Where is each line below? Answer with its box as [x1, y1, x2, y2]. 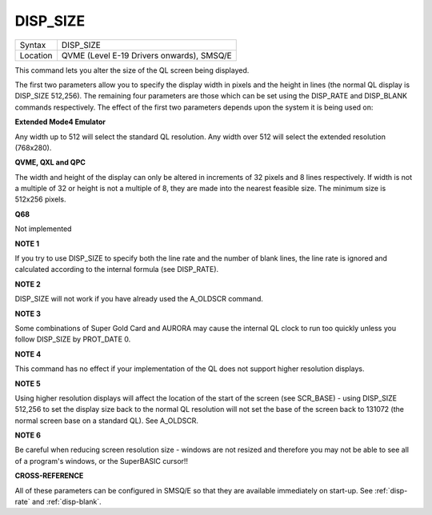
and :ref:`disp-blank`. [32, 497, 102, 507]
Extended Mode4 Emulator [14, 117, 106, 127]
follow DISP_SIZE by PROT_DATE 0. [14, 334, 131, 344]
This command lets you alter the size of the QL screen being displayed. [14, 65, 250, 75]
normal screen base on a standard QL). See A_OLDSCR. [14, 416, 199, 425]
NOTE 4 [14, 349, 42, 359]
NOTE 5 [14, 378, 41, 388]
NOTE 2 [14, 279, 41, 289]
